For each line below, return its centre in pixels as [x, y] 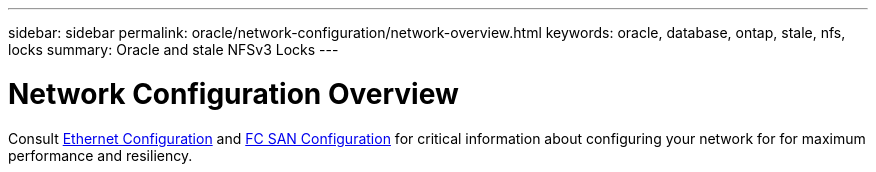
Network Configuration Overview [233, 93]
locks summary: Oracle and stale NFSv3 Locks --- [173, 49]
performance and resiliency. [100, 155]
